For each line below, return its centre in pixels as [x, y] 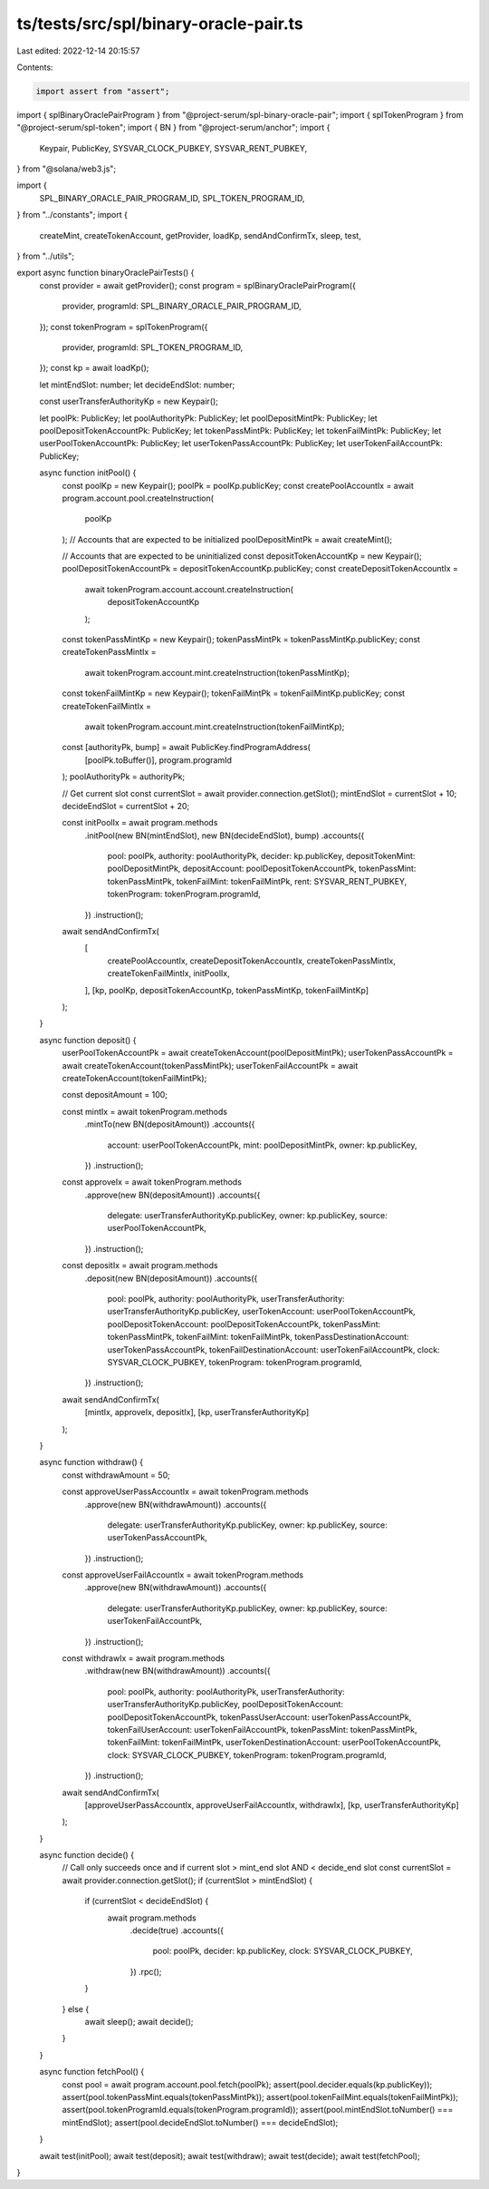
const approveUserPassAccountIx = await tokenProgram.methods [186, 1491]
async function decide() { [87, 1855]
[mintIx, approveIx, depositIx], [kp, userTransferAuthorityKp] [197, 1412]
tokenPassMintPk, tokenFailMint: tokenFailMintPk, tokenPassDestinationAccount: [258, 1337]
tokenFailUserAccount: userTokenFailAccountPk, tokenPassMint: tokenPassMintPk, [262, 1729]
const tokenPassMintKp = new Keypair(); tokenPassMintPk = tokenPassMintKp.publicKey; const [241, 640]
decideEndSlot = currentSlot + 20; [126, 806]
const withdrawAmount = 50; [116, 1475]
